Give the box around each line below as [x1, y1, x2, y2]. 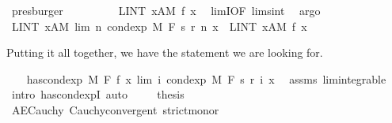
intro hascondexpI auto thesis [11, 86, 185, 102]
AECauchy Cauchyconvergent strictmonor [11, 101, 219, 117]
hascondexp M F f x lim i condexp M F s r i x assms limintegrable [26, 70, 386, 87]
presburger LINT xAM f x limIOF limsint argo [11, 2, 321, 18]
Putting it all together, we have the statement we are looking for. [6, 44, 323, 61]
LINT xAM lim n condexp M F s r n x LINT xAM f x [11, 17, 307, 34]
